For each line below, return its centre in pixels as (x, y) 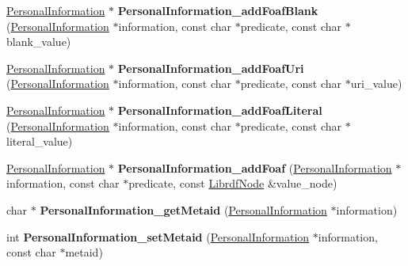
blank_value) (39, 42)
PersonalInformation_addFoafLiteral (220, 110)
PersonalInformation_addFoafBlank (218, 10)
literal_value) (40, 141)
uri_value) (376, 84)
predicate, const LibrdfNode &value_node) (233, 183)
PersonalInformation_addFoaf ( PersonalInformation (255, 167)
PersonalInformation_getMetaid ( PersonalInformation (183, 209)
